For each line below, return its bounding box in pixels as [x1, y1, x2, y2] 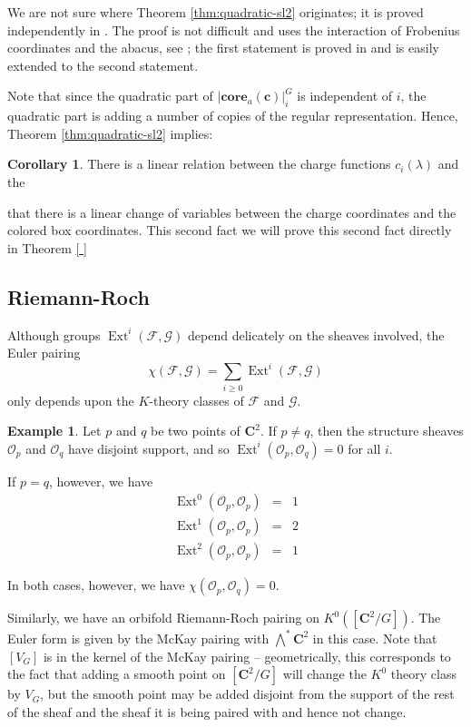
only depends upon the [7, 390, 134, 409]
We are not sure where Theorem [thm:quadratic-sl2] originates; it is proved [7, 3, 424, 21]
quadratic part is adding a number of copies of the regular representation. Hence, [7, 106, 458, 125]
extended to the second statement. [7, 55, 199, 74]
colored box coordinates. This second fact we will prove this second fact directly [7, 221, 452, 240]
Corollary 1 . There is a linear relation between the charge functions [7, 154, 391, 173]
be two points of [151, 421, 240, 440]
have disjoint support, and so [68, 438, 230, 457]
